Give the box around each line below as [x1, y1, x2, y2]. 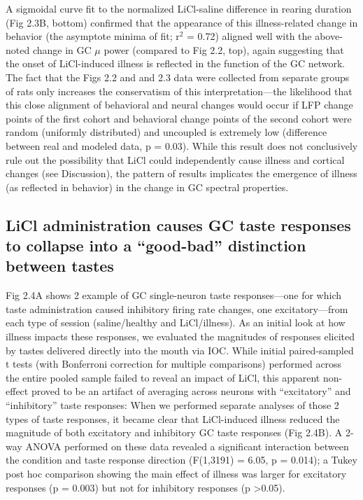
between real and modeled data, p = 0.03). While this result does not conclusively [6, 138, 358, 153]
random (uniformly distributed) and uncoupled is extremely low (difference [6, 125, 327, 139]
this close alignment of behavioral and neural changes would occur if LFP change [6, 97, 353, 112]
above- [315, 29, 343, 43]
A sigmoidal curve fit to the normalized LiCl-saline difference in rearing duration [6, 1, 352, 15]
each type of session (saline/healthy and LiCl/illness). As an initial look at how [6, 315, 346, 330]
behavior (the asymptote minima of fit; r [6, 29, 180, 43]
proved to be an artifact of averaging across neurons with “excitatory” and [31, 384, 351, 398]
